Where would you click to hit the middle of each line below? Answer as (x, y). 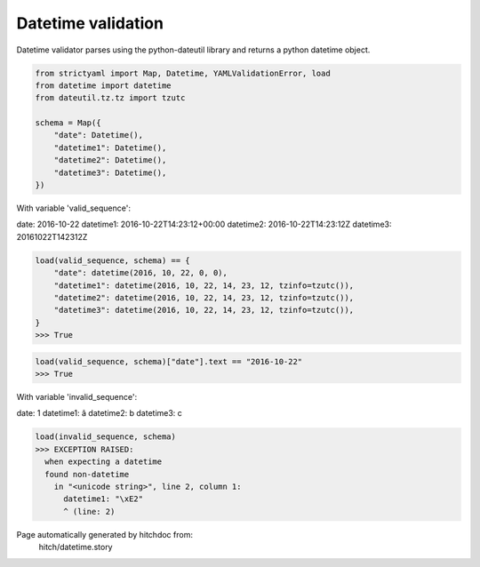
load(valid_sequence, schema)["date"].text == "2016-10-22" (169, 361)
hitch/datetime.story (76, 547)
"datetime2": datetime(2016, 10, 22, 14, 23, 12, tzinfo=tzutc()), (204, 297)
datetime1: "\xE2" (104, 499)
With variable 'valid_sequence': (73, 208)
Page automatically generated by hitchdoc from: (104, 534)
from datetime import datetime (104, 85)
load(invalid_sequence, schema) (106, 437)
